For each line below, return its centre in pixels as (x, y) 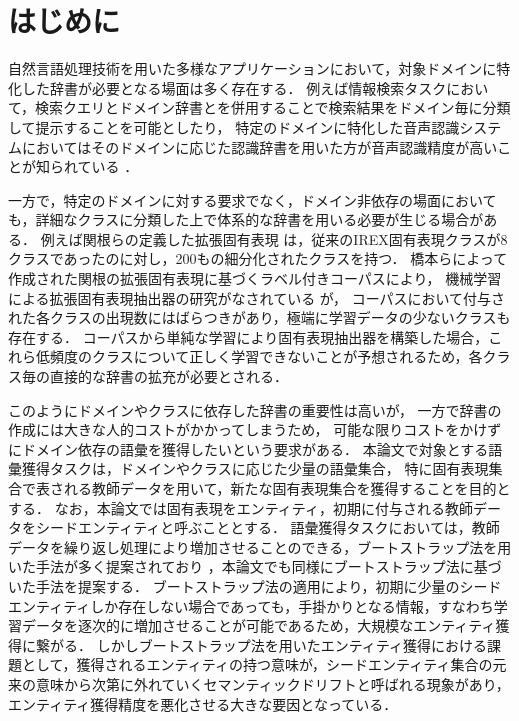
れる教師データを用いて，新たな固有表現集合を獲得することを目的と (287, 488)
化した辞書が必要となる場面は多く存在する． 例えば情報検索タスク (227, 87)
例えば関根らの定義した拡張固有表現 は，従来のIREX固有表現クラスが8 (274, 238)
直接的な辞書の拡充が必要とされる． (168, 376)
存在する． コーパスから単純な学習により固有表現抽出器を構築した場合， (248, 336)
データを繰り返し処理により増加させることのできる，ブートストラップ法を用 (260, 546)
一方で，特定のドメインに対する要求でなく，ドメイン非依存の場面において (252, 199)
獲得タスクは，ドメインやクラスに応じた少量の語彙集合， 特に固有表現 (255, 468)
